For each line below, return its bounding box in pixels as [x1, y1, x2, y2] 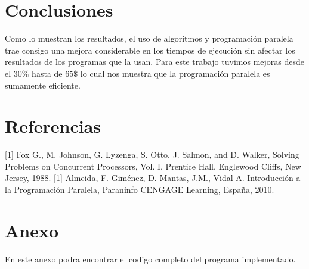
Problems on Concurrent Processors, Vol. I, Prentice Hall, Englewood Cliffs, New [5, 159, 301, 172]
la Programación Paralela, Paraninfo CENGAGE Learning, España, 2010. [5, 183, 274, 195]
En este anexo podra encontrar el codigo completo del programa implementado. [5, 252, 296, 265]
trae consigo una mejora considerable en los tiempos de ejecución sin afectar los [5, 43, 295, 56]
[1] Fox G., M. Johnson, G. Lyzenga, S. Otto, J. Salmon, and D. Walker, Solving [5, 148, 299, 161]
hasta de [32, 67, 63, 79]
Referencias [5, 114, 101, 138]
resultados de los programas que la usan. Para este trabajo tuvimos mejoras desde [5, 55, 304, 68]
